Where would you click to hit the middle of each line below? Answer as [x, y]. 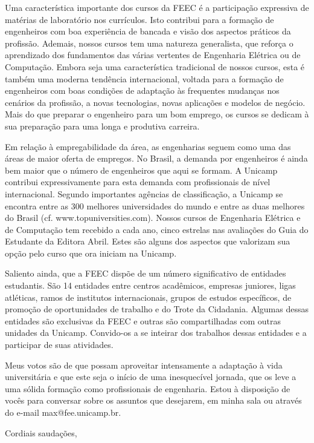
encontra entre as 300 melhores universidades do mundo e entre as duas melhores [155, 205]
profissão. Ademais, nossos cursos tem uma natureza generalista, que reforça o [149, 43]
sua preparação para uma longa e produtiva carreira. [102, 126]
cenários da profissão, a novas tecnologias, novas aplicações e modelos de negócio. [155, 102]
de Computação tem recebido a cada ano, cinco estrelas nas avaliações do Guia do [157, 229]
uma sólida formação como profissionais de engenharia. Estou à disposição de [148, 388]
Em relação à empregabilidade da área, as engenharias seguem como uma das [148, 146]
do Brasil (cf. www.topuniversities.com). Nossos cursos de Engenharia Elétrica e [153, 218]
